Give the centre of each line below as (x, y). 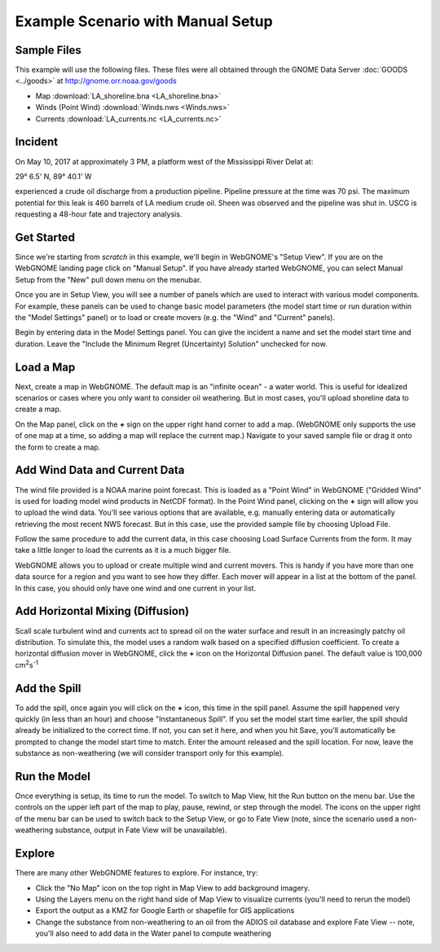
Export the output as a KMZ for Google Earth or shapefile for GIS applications (165, 910)
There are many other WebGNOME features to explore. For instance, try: (136, 873)
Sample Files (48, 50)
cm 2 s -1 (26, 664)
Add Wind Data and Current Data (100, 470)
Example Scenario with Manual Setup (144, 21)
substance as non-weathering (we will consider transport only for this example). (150, 753)
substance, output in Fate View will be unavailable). (141, 830)
